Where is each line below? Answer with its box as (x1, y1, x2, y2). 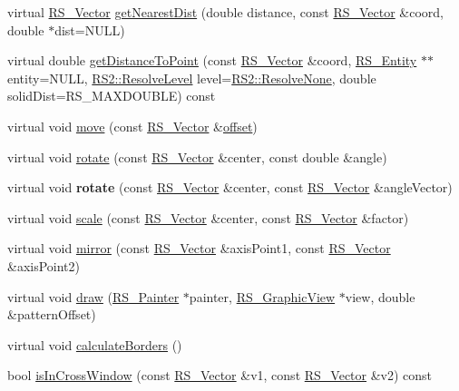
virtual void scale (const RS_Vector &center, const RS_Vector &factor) (7, 208, 409, 227)
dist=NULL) (54, 20, 125, 39)
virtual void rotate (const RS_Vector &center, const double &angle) (7, 147, 387, 166)
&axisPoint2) (7, 256, 81, 275)
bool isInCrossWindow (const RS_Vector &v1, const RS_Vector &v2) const (7, 366, 433, 385)
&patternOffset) (7, 305, 96, 324)
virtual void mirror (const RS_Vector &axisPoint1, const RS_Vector (7, 239, 391, 258)
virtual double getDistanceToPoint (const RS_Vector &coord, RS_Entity (7, 51, 417, 70)
